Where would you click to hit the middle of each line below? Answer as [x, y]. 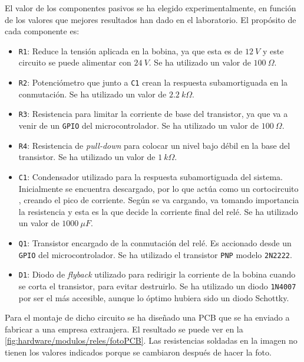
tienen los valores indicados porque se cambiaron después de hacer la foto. [138, 352]
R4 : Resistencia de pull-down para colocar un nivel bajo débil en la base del [154, 145]
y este [273, 50]
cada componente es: [42, 31]
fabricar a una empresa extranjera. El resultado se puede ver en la [124, 329]
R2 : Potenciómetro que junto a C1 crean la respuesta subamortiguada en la [153, 82]
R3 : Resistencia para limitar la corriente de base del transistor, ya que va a [153, 114]
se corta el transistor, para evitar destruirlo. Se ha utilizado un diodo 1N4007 [157, 286]
